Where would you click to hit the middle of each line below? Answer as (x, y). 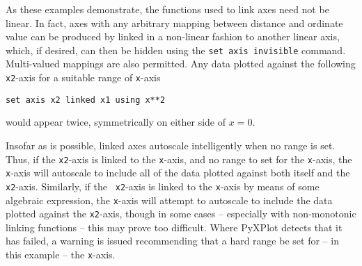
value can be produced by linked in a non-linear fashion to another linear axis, (173, 36)
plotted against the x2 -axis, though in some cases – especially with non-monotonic (181, 214)
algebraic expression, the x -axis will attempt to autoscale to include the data (169, 200)
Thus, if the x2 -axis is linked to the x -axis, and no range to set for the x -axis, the (179, 159)
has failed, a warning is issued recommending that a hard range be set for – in (172, 241)
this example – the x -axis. (61, 254)
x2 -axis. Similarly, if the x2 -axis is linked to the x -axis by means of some (163, 186)
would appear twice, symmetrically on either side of (116, 122)
